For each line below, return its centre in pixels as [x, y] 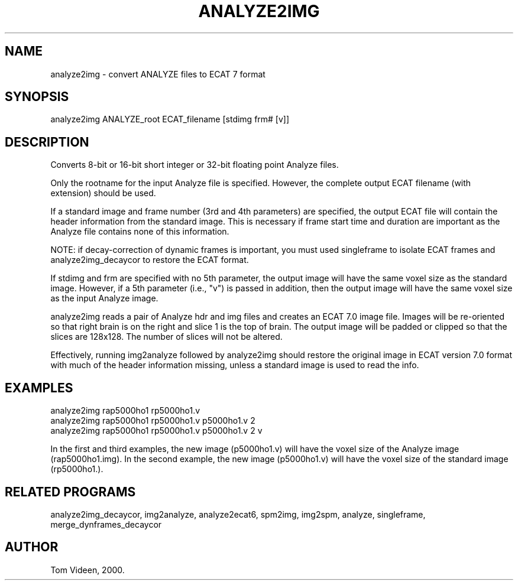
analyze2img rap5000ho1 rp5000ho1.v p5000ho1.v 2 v [156, 431]
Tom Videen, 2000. [88, 570]
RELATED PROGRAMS [70, 492]
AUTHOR [32, 547]
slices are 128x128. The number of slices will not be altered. [166, 337]
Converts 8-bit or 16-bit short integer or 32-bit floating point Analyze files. [195, 165]
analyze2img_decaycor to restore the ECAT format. [150, 260]
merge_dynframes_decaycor [106, 524]
